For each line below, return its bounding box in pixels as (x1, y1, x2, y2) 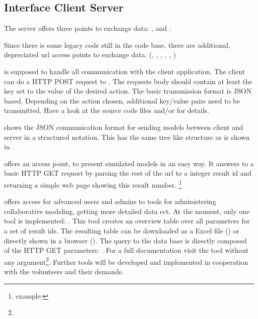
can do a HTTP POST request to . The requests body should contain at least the (4, 76, 253, 86)
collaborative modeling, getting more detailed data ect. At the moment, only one (4, 206, 250, 216)
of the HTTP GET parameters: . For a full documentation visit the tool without (4, 245, 249, 255)
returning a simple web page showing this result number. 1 (4, 178, 182, 190)
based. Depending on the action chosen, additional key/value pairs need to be (4, 95, 240, 106)
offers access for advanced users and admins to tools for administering (4, 196, 216, 207)
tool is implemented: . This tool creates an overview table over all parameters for (4, 215, 250, 226)
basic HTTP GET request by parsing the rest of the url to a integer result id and (4, 168, 252, 178)
